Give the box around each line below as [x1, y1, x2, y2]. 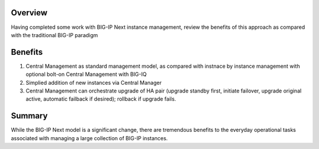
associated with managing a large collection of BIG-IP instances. [11, 134, 168, 141]
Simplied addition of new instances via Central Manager [25, 79, 162, 86]
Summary [11, 111, 48, 121]
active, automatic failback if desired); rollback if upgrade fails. [25, 95, 177, 102]
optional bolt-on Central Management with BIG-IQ [25, 71, 147, 78]
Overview [11, 8, 48, 18]
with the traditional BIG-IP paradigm [11, 31, 99, 38]
